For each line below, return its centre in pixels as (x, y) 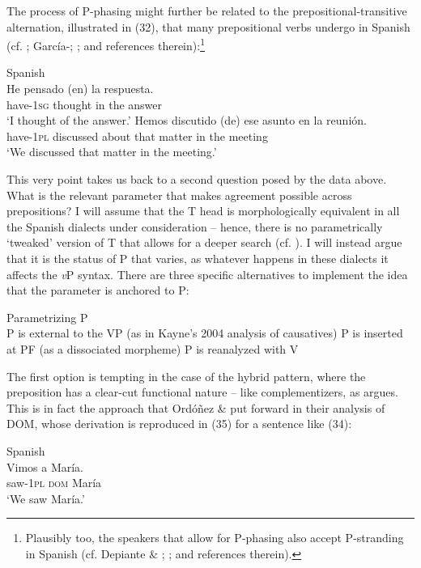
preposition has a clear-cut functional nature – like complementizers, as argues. (202, 392)
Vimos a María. (45, 466)
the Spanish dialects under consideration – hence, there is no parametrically (195, 226)
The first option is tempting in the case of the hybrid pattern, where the (186, 376)
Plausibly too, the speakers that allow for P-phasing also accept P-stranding (215, 538)
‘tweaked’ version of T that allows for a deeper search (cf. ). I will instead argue (204, 242)
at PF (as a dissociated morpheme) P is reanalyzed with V (153, 348)
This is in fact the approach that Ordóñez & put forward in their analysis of (196, 407)
